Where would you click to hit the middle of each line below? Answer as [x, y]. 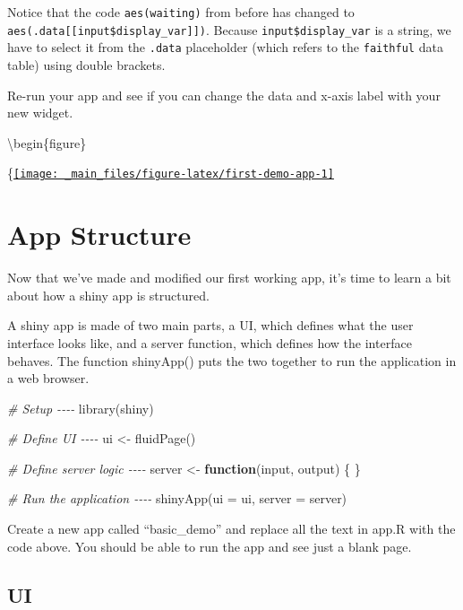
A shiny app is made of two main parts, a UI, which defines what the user [210, 325]
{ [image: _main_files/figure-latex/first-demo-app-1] [171, 173]
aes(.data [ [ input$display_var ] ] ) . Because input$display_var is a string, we [229, 29]
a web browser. [48, 378]
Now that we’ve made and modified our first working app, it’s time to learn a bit [229, 278]
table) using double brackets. [86, 64]
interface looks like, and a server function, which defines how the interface [210, 342]
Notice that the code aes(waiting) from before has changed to [181, 12]
